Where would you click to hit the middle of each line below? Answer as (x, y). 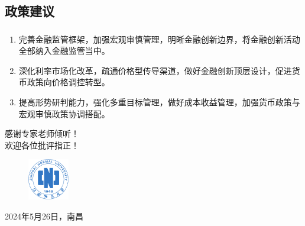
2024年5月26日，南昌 (44, 216)
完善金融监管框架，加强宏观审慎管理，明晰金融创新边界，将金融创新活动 (159, 39)
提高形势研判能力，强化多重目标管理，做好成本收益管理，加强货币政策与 (159, 102)
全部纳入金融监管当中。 (64, 51)
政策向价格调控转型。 (68, 82)
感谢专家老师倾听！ (42, 133)
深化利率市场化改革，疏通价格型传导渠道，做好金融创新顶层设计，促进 (155, 70)
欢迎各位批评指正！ (42, 145)
